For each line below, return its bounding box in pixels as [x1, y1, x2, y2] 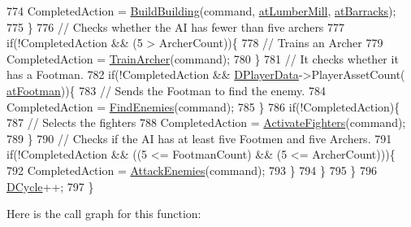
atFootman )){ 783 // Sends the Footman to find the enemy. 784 [6, 81, 326, 98]
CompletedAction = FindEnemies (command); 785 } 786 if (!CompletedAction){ [6, 98, 400, 115]
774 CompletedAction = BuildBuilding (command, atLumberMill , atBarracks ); [6, 2, 396, 19]
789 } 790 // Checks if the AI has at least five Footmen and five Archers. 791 [6, 129, 392, 146]
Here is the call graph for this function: [6, 205, 201, 222]
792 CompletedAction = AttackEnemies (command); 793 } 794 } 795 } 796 [6, 161, 378, 178]
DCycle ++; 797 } [6, 177, 94, 194]
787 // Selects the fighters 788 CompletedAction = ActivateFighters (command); [6, 114, 406, 131]
